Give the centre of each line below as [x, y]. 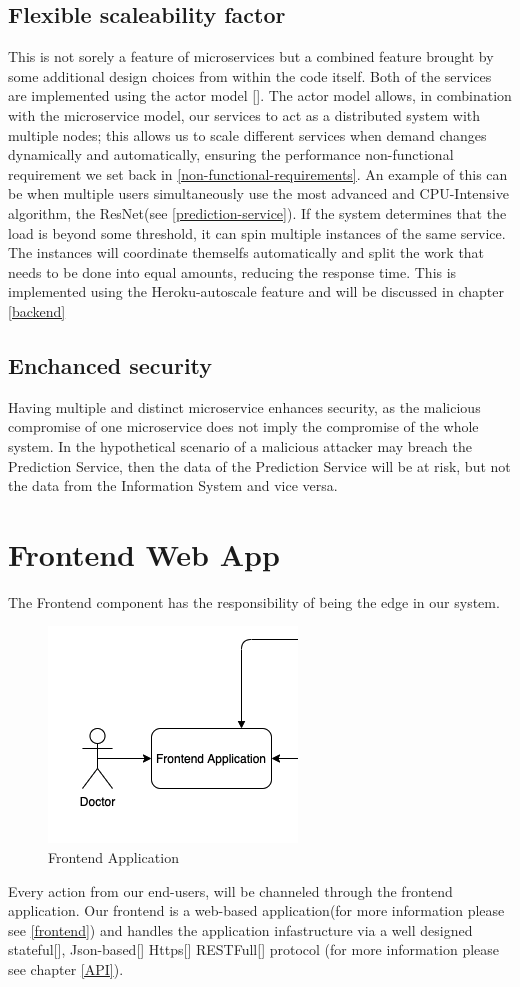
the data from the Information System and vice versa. [173, 485]
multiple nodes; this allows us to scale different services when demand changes [247, 134]
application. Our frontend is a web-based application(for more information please [256, 910]
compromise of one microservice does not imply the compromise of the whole [243, 426]
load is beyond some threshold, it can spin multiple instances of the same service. [257, 232]
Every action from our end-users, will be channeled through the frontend [230, 890]
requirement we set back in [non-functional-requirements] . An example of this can [258, 173]
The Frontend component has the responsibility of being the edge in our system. [254, 601]
